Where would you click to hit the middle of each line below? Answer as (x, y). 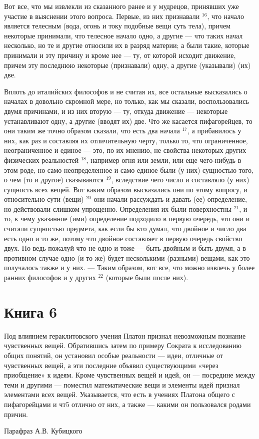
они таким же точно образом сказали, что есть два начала (92, 131)
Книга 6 (31, 311)
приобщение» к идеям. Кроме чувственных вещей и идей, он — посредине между (130, 375)
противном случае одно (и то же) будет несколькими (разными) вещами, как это (127, 257)
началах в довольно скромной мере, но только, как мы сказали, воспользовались (126, 101)
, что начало (226, 16)
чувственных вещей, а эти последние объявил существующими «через (111, 365)
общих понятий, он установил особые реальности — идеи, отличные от (113, 355)
